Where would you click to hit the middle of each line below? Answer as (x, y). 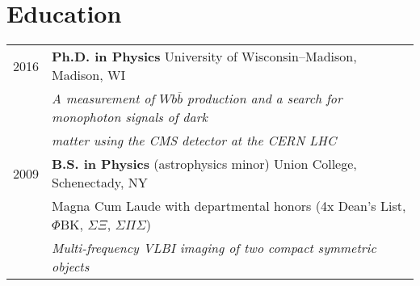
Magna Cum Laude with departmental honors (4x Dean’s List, (229, 206)
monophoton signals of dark (130, 117)
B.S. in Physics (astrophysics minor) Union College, (204, 164)
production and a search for (265, 99)
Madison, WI (89, 75)
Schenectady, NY (100, 183)
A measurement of (103, 99)
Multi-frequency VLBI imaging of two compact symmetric (214, 248)
